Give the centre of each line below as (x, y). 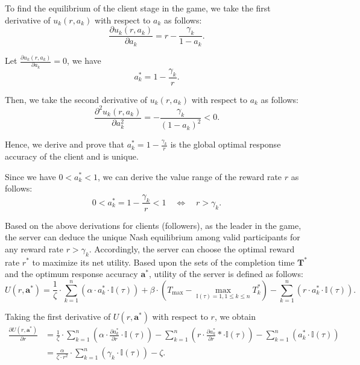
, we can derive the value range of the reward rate (190, 176)
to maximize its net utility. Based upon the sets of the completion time (163, 262)
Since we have (30, 176)
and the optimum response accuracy (71, 274)
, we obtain (235, 317)
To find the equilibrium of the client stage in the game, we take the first (138, 8)
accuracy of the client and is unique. (72, 156)
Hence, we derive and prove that (65, 144)
